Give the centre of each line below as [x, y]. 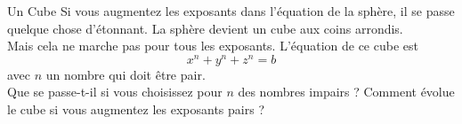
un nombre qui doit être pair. [126, 74]
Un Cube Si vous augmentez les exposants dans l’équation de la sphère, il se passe [231, 11]
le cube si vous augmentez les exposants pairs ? [136, 109]
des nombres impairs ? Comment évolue [346, 92]
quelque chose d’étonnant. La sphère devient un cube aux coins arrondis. [205, 28]
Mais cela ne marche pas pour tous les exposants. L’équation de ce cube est [213, 46]
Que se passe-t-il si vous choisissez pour [115, 92]
